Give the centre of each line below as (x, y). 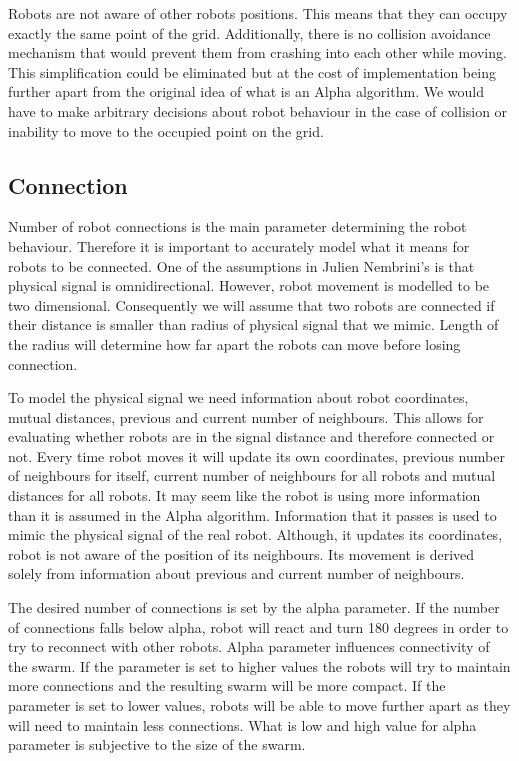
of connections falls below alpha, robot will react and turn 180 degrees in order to (258, 626)
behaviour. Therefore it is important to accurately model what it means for (239, 245)
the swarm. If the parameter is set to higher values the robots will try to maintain (259, 665)
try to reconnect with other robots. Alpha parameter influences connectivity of (249, 646)
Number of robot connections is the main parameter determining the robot (237, 226)
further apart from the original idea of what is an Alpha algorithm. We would (246, 91)
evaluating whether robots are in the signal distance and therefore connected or (251, 436)
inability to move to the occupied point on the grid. (166, 130)
